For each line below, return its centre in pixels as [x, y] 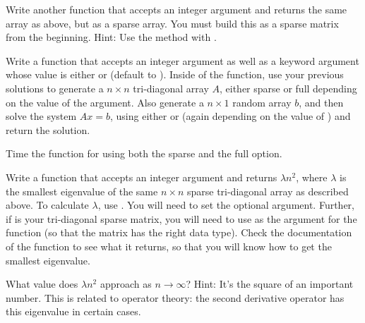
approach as [126, 284]
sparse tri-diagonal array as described [268, 191]
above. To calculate [47, 205]
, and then [321, 102]
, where [312, 177]
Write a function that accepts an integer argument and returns [142, 177]
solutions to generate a [55, 88]
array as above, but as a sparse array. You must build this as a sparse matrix [172, 23]
